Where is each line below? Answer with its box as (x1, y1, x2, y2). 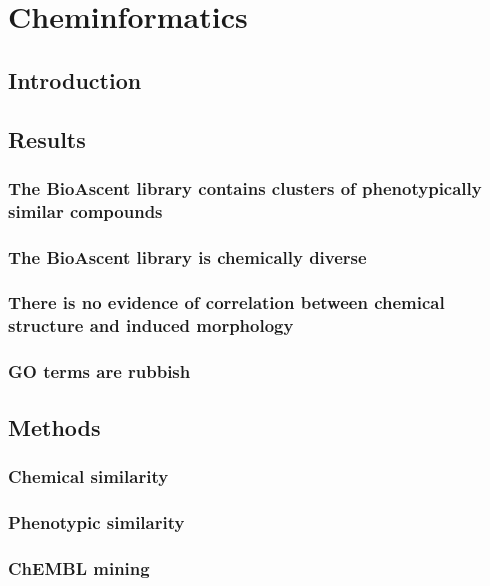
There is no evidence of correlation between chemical (8, 290, 445, 315)
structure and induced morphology (8, 313, 294, 338)
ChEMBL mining (8, 555, 150, 580)
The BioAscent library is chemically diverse (8, 244, 367, 269)
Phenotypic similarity (8, 509, 185, 534)
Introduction (8, 64, 142, 95)
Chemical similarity (8, 463, 169, 488)
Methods (8, 411, 101, 442)
